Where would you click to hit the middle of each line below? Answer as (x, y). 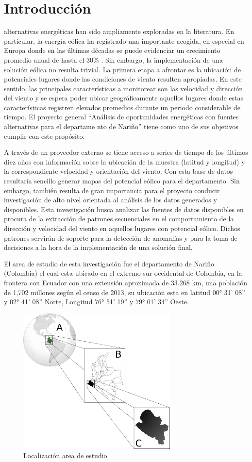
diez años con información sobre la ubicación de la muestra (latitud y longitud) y (125, 161)
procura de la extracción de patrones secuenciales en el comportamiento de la (119, 219)
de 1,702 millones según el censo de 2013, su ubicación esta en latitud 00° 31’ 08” (125, 292)
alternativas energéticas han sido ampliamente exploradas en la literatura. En (119, 31)
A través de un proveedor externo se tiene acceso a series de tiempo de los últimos (126, 152)
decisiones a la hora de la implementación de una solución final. (98, 247)
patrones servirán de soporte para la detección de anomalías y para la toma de (121, 238)
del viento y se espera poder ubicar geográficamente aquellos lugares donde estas (124, 98)
